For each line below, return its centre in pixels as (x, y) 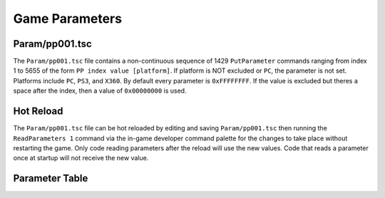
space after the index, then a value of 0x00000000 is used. (100, 91)
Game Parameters (68, 19)
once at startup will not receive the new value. (81, 158)
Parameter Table (51, 178)
